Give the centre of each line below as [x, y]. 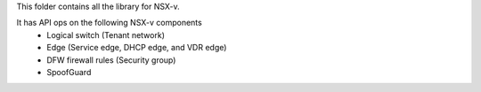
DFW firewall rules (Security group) [111, 60]
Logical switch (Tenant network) [106, 34]
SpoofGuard [69, 72]
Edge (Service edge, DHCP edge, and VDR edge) [137, 48]
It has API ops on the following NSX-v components [109, 23]
